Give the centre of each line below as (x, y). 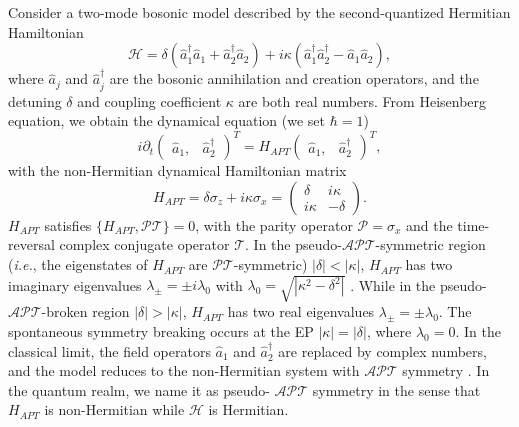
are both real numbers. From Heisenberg (362, 100)
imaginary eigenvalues (75, 284)
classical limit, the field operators (109, 350)
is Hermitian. (248, 409)
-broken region (85, 311)
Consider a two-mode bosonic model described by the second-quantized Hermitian (259, 12)
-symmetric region (430, 244)
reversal (31, 244)
